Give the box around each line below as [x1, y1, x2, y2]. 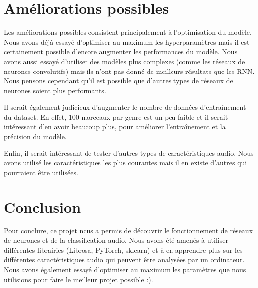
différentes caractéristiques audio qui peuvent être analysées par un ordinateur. [4, 254, 245, 265]
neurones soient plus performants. [4, 85, 106, 95]
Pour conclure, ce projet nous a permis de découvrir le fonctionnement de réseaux [4, 225, 253, 235]
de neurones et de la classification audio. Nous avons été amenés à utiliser [4, 235, 228, 245]
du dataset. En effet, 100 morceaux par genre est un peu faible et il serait [4, 111, 228, 122]
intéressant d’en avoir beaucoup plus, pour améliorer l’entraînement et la [4, 121, 226, 132]
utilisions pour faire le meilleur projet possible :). [4, 274, 153, 284]
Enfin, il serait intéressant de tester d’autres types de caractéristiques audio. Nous [4, 147, 254, 158]
